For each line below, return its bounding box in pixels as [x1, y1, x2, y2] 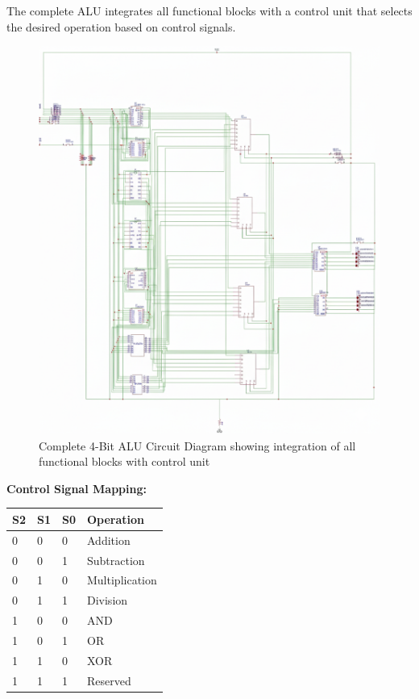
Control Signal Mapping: [6, 479, 147, 496]
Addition [87, 531, 131, 548]
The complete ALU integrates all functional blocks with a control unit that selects [6, 2, 413, 19]
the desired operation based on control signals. [6, 18, 236, 35]
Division [87, 592, 128, 609]
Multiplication [87, 571, 157, 588]
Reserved [87, 672, 131, 689]
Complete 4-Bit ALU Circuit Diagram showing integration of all [39, 437, 356, 454]
